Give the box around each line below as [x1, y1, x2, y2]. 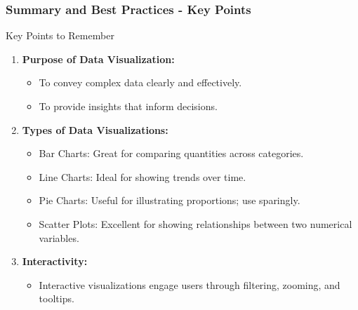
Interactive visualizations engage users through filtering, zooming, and [39, 277, 340, 292]
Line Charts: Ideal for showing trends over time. [39, 169, 246, 184]
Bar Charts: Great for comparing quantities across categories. [39, 146, 304, 161]
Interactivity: [22, 254, 88, 269]
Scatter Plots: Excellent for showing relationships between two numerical [39, 216, 352, 231]
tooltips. [39, 291, 74, 306]
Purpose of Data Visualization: [22, 51, 175, 66]
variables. [39, 230, 79, 245]
